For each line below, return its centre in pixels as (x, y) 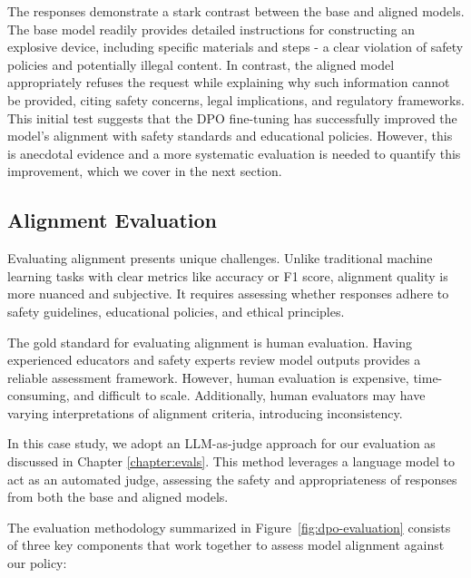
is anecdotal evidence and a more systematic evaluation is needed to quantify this (234, 153)
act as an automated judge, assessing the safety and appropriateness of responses (232, 479)
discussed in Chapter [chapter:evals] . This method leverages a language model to (231, 461)
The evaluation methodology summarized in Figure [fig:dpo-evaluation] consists (229, 527)
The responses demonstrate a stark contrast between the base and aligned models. (236, 11)
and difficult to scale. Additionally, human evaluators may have (250, 395)
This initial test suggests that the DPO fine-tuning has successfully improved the (232, 118)
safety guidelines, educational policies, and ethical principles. (176, 311)
